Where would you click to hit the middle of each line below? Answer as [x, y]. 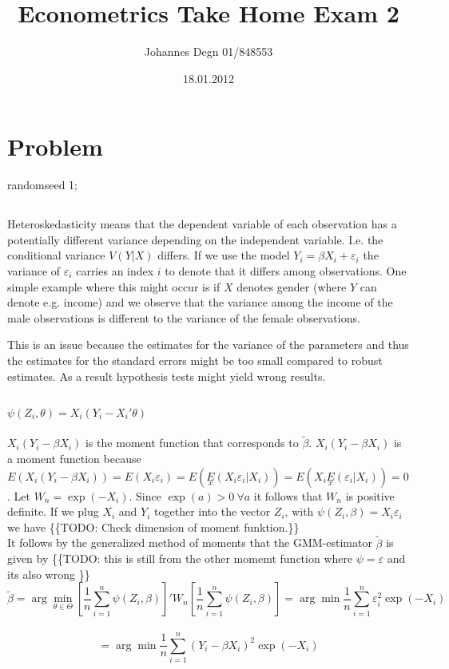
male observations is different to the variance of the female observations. [184, 317]
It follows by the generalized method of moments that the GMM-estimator [190, 542]
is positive [370, 495]
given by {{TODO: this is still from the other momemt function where [180, 558]
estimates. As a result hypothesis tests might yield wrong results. [167, 376]
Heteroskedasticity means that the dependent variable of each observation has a [202, 224]
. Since [145, 495]
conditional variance [56, 255]
